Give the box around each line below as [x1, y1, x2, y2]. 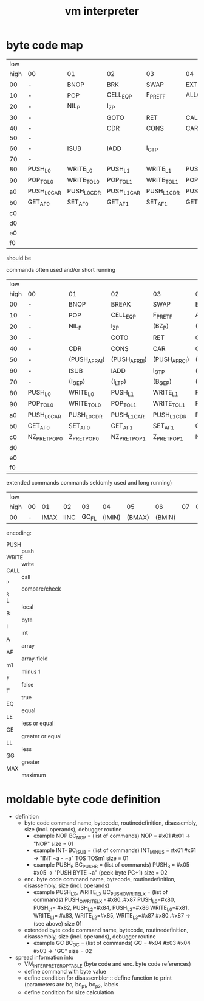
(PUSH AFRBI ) [110, 355, 148, 364]
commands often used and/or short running [6, 266, 115, 273]
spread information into [15, 954, 74, 961]
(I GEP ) [69, 377, 86, 387]
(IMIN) [102, 513, 121, 521]
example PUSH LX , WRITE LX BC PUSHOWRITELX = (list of [33, 888, 168, 897]
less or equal [21, 719, 54, 727]
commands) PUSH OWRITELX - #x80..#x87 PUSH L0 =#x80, [33, 896, 176, 905]
